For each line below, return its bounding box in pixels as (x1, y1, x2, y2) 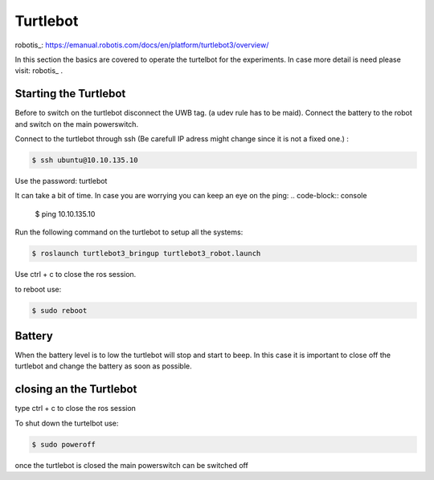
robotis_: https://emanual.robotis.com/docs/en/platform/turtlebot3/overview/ (14, 40, 269, 50)
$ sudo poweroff (31, 440, 96, 449)
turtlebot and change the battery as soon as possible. (14, 361, 192, 371)
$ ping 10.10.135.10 (35, 209, 96, 218)
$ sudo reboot (31, 306, 88, 315)
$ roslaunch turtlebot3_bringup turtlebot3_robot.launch (31, 249, 261, 258)
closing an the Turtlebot (14, 382, 137, 397)
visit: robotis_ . (14, 66, 63, 75)
